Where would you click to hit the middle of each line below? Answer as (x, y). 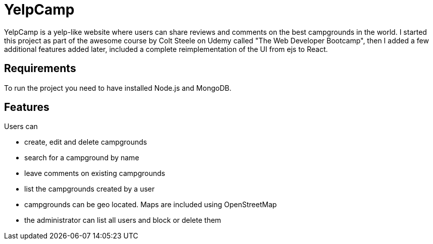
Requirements (40, 69)
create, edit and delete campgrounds (86, 142)
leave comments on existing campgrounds (95, 173)
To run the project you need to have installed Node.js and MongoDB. (118, 88)
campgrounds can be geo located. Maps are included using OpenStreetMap (151, 205)
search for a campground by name (82, 158)
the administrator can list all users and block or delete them (123, 220)
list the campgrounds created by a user (90, 189)
